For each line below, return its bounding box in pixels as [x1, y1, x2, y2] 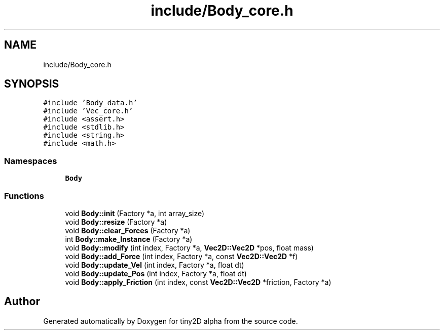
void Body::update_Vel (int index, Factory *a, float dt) [65, 260, 244, 269]
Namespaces [4, 155, 57, 166]
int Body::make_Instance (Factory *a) [65, 234, 193, 243]
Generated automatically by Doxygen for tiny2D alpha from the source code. [43, 316, 298, 325]
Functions [4, 190, 44, 201]
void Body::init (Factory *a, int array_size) [65, 208, 205, 218]
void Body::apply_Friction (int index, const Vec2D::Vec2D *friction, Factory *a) [65, 277, 331, 286]
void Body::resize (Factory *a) [65, 217, 167, 226]
